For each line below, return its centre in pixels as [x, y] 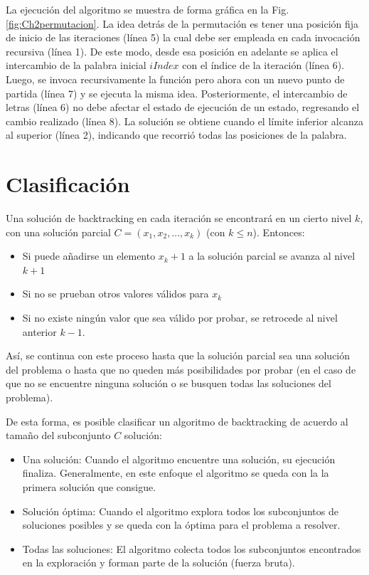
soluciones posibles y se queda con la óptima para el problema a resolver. [181, 525]
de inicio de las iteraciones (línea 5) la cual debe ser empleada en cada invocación [183, 37]
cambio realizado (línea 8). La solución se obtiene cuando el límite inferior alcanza [184, 121]
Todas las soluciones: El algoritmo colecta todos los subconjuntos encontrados [192, 548]
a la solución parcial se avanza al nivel [272, 256]
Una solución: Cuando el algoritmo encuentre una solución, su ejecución [179, 459]
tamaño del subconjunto [58, 435]
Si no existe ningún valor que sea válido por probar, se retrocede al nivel [180, 318]
